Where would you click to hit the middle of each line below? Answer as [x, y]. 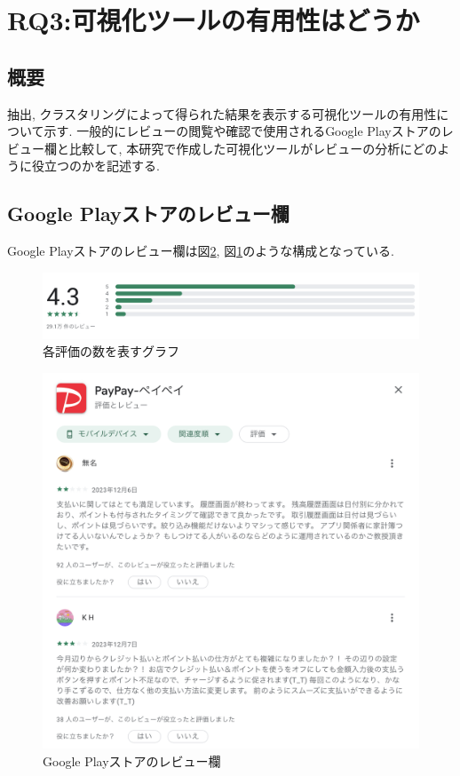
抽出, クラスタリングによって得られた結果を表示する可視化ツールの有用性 [222, 113]
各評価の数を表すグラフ [111, 351]
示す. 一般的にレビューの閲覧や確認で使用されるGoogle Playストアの [242, 131]
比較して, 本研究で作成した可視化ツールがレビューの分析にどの [253, 148]
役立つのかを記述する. [95, 166]
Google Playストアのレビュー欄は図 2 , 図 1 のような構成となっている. [201, 251]
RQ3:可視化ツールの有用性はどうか [214, 20]
